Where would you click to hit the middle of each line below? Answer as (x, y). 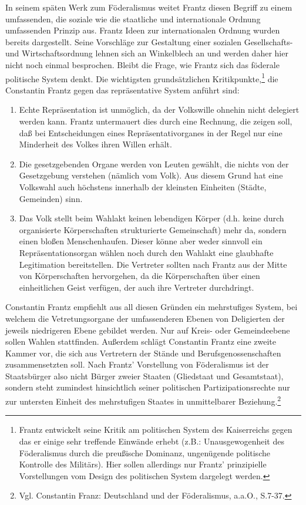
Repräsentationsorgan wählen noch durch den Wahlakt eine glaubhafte (146, 252)
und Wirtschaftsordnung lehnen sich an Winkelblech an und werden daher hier (147, 53)
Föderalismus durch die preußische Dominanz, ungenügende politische (144, 452)
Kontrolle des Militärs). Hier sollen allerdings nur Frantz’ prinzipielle (143, 464)
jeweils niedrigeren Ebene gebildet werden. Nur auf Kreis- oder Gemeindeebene (148, 330)
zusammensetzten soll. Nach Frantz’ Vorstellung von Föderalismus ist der (137, 364)
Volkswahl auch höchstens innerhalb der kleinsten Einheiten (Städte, (143, 186)
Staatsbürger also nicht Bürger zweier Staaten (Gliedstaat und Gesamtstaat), (144, 376)
